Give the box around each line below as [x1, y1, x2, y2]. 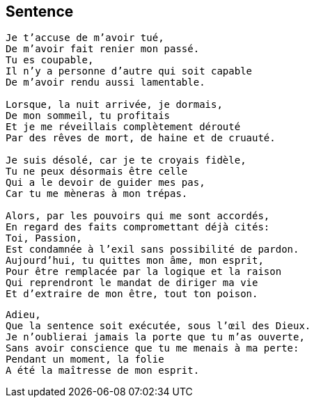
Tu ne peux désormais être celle [6, 166, 188, 177]
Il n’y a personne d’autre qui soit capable [6, 65, 253, 77]
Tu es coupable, [6, 54, 94, 66]
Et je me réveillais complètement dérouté [6, 121, 241, 133]
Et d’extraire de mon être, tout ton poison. [6, 288, 258, 300]
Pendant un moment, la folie [6, 354, 164, 365]
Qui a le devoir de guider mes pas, [6, 177, 205, 189]
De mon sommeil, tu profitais [6, 110, 171, 122]
